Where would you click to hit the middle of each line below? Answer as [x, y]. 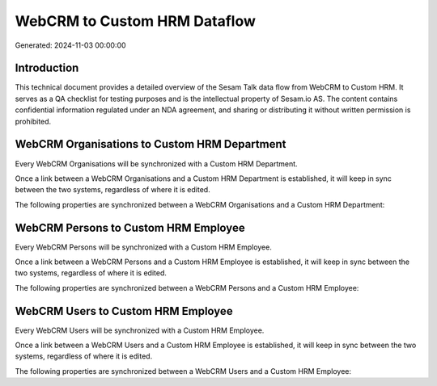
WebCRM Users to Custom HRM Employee [124, 311]
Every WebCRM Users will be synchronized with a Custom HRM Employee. [140, 330]
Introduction [47, 68]
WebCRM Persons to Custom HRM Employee [130, 227]
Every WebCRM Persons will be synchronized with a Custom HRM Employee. [144, 247]
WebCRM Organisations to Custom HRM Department [151, 144]
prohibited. [33, 121]
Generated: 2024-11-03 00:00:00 [70, 45]
